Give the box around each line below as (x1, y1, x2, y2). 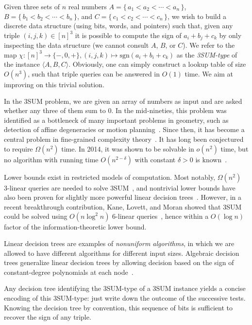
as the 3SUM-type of (176, 49, 237, 59)
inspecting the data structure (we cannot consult (4, 40, 149, 50)
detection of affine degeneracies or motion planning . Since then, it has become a (4, 124, 245, 134)
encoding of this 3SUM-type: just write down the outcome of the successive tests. (4, 292, 246, 303)
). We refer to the (183, 40, 235, 50)
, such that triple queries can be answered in (28, 69, 160, 79)
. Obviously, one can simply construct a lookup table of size (68, 59, 246, 69)
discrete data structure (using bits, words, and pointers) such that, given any (4, 20, 233, 31)
